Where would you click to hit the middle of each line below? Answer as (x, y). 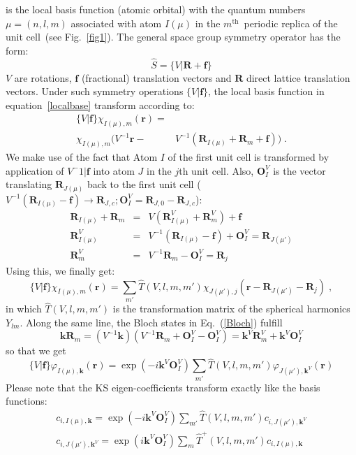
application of (35, 170)
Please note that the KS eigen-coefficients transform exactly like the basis (163, 387)
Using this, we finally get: (60, 271)
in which (24, 309)
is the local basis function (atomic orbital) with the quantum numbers (156, 9)
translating (29, 184)
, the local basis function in (266, 91)
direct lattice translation (298, 77)
